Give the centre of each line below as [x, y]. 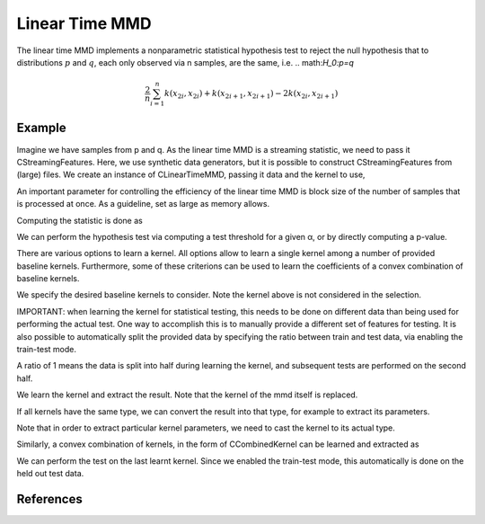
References [49, 499]
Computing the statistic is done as [79, 220]
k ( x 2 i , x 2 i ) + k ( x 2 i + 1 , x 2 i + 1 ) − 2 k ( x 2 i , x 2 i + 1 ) [251, 94]
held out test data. [50, 474]
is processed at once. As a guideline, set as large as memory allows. [143, 204]
